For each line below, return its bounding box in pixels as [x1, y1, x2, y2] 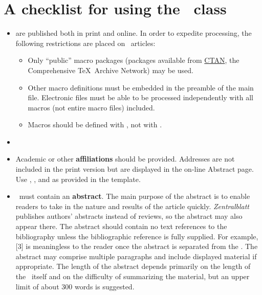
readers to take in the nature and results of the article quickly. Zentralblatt [15, 200, 249, 211]
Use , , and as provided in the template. [15, 173, 141, 184]
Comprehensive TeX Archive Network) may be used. [28, 64, 193, 75]
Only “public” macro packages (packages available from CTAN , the [28, 55, 239, 65]
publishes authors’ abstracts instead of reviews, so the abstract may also [15, 211, 243, 221]
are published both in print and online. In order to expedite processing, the [15, 28, 252, 38]
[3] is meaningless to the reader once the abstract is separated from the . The [15, 241, 258, 252]
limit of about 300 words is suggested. [15, 281, 135, 291]
